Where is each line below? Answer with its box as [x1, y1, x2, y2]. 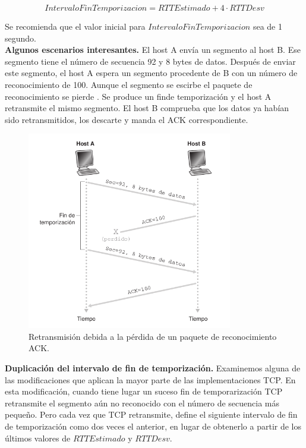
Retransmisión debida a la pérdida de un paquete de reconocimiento [29, 330, 277, 342]
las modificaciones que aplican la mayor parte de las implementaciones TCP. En [5, 373, 296, 386]
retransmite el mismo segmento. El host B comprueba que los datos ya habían [5, 102, 289, 114]
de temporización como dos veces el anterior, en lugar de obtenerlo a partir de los [5, 419, 302, 432]
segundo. [5, 31, 36, 44]
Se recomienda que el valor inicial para [5, 20, 146, 32]
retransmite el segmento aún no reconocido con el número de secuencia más [5, 396, 279, 409]
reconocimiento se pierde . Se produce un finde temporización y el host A [5, 90, 272, 102]
